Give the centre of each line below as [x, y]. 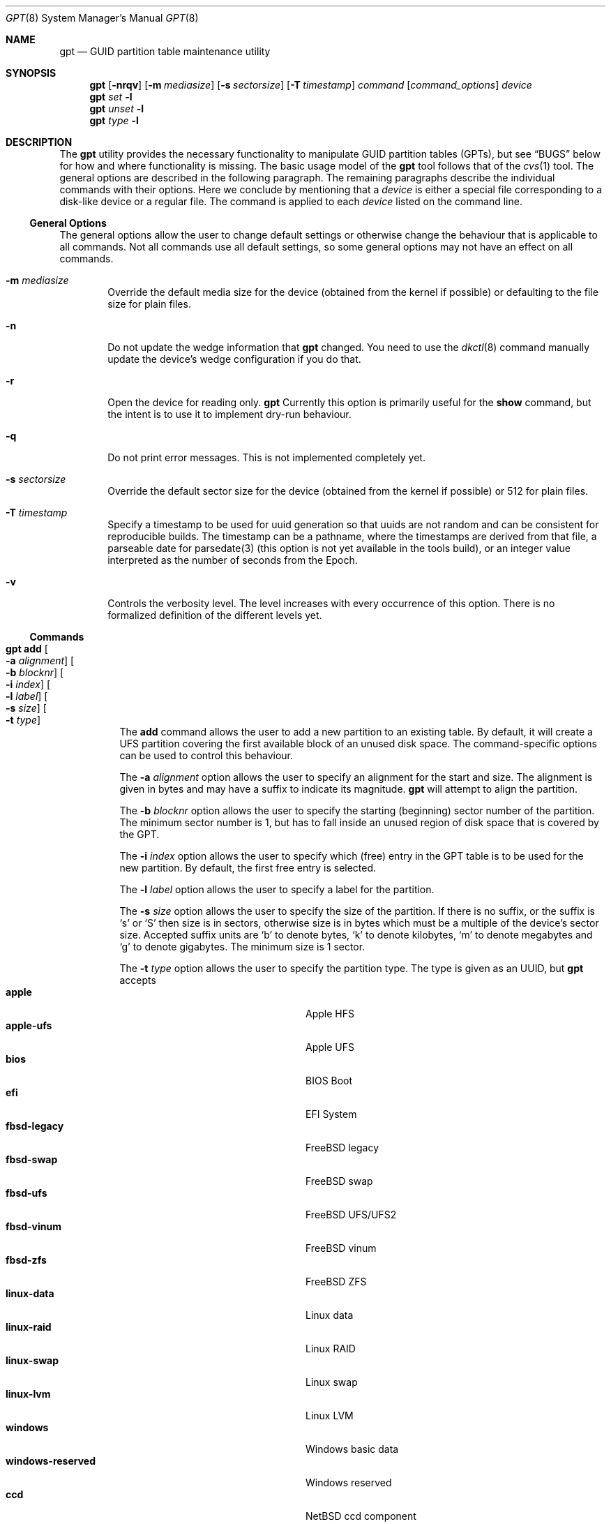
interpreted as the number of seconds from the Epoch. [233, 560]
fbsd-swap [32, 1159]
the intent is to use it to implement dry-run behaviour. [229, 414]
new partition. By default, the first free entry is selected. [248, 868]
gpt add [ [27, 649]
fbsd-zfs [26, 1260]
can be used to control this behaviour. [206, 755]
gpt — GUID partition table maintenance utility [165, 51]
